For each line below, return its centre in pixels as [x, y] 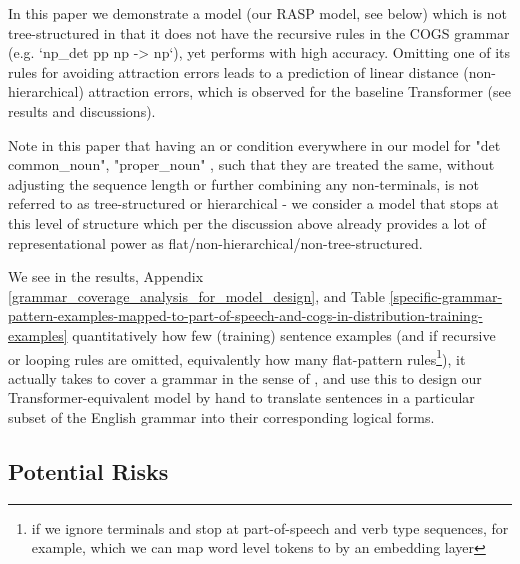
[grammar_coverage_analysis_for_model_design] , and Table [196, 295]
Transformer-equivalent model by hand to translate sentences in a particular [241, 397]
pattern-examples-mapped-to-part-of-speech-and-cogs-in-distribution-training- [245, 315]
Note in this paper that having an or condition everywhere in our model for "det [254, 144]
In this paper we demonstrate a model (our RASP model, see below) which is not [257, 13]
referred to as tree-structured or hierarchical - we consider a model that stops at [253, 203]
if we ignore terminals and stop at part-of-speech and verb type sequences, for [270, 527]
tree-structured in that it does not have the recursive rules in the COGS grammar [259, 32]
